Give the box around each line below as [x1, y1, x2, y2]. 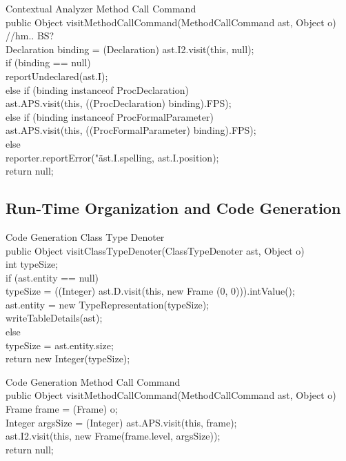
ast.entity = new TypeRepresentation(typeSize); [6, 297, 210, 311]
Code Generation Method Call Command [6, 374, 181, 389]
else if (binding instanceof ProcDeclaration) [6, 82, 189, 97]
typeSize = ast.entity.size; [6, 337, 114, 352]
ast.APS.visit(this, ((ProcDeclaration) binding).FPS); [6, 96, 232, 110]
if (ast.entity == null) [6, 270, 99, 284]
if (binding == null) [6, 55, 91, 70]
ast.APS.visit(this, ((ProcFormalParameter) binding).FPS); [6, 123, 256, 137]
